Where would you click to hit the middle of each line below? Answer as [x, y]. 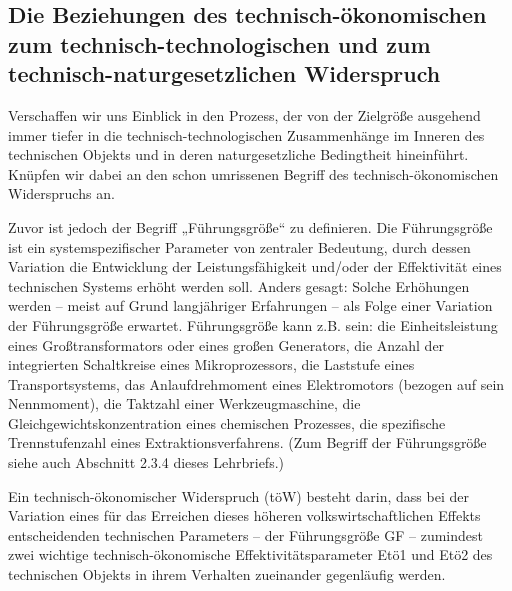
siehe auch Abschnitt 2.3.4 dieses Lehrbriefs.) [146, 462]
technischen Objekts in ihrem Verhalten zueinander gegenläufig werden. [227, 574]
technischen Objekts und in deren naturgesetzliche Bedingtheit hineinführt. [238, 154]
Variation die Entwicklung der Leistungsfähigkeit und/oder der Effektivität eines [255, 266]
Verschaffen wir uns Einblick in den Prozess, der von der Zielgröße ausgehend [244, 114]
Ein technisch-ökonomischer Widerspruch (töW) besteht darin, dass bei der [238, 495]
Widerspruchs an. [61, 193]
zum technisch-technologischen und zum [219, 43]
